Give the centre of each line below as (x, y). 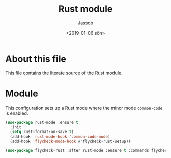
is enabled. (17, 113)
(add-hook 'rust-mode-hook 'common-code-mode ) (60, 137)
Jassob (85, 23)
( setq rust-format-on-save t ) (42, 132)
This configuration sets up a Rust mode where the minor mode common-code (84, 108)
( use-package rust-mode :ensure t (42, 122)
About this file (36, 59)
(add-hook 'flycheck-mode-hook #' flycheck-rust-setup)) (70, 141)
